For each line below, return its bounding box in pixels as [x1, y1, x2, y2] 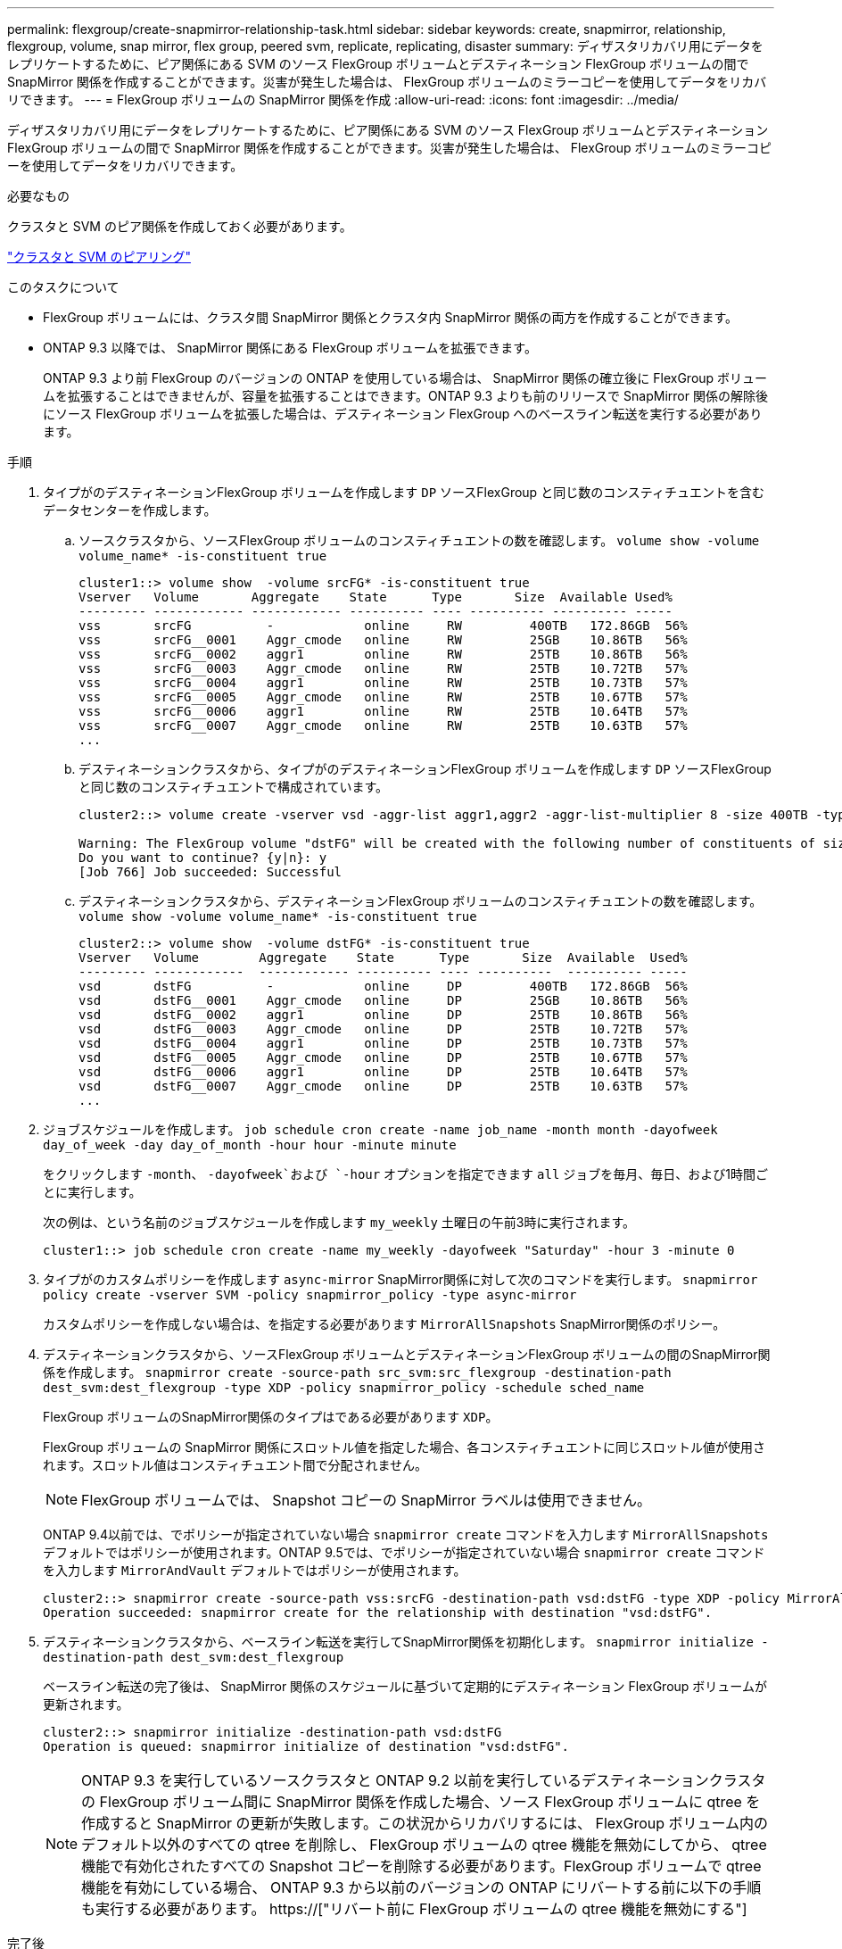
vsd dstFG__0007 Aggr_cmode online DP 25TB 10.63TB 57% [78, 1079, 688, 1093]
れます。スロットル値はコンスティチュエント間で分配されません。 [43, 1457, 428, 1472]
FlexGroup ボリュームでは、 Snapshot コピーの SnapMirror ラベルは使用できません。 [81, 1491, 651, 1509]
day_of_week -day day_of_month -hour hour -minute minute [43, 1138, 457, 1152]
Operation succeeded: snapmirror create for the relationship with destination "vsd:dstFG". [43, 1605, 713, 1620]
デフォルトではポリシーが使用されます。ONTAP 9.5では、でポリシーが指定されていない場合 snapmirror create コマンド [43, 1545, 765, 1560]
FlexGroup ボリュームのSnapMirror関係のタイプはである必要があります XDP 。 [43, 1409, 499, 1424]
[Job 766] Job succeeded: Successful [78, 865, 343, 879]
